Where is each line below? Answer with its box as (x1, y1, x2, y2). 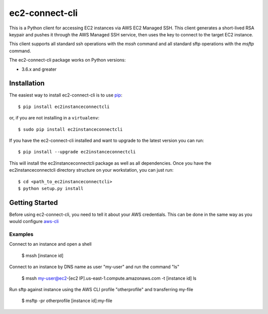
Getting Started (9, 198, 58, 207)
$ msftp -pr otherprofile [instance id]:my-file (21, 298, 113, 304)
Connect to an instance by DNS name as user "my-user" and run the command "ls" (9, 264, 180, 270)
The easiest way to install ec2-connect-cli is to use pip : (9, 92, 123, 98)
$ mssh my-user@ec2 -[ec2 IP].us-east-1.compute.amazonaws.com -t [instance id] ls (21, 275, 197, 281)
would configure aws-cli (9, 218, 59, 224)
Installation (9, 79, 45, 88)
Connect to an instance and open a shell (9, 241, 92, 247)
